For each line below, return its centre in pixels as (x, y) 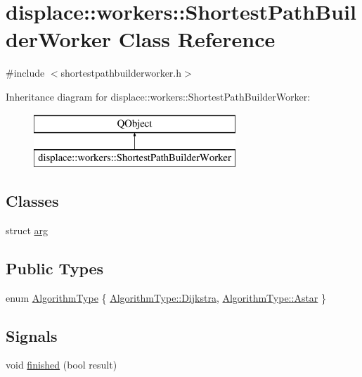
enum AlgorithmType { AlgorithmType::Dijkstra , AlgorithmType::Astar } (166, 297)
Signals (32, 335)
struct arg (27, 230)
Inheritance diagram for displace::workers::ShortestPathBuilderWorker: (158, 96)
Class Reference (197, 39)
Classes (32, 201)
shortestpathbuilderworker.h (121, 73)
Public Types (55, 268)
